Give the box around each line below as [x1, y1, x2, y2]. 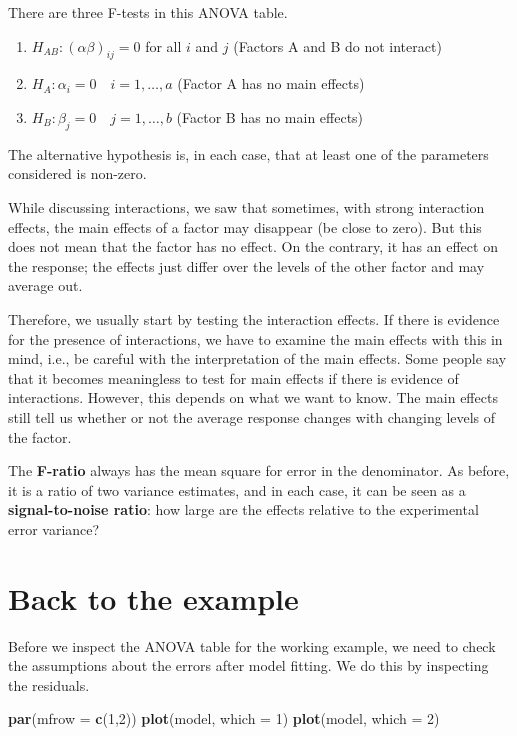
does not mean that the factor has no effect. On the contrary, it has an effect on [8, 236, 498, 257]
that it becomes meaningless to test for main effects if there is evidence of [8, 367, 459, 388]
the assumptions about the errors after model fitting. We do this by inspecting [8, 655, 489, 676]
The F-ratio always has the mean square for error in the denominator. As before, [8, 460, 510, 481]
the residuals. [8, 674, 90, 695]
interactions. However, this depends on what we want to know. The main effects [8, 387, 498, 408]
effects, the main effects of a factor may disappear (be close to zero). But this [8, 216, 482, 237]
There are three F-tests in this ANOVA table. [8, 2, 288, 22]
